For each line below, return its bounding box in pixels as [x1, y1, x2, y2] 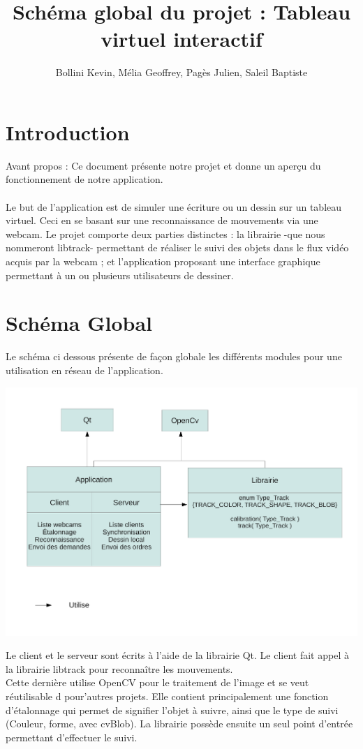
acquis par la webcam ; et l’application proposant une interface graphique [6, 254, 320, 268]
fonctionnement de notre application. [6, 172, 163, 186]
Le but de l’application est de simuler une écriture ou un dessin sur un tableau [6, 199, 342, 214]
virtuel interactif [101, 24, 262, 53]
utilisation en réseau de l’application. [6, 362, 163, 377]
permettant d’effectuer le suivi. [6, 729, 138, 744]
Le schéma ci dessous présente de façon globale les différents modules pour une [6, 349, 342, 364]
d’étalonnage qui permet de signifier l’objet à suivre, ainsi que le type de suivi [6, 702, 339, 717]
